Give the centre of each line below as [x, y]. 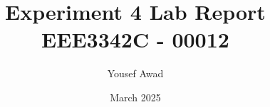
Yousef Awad [135, 73]
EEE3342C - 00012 [135, 39]
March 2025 [135, 97]
